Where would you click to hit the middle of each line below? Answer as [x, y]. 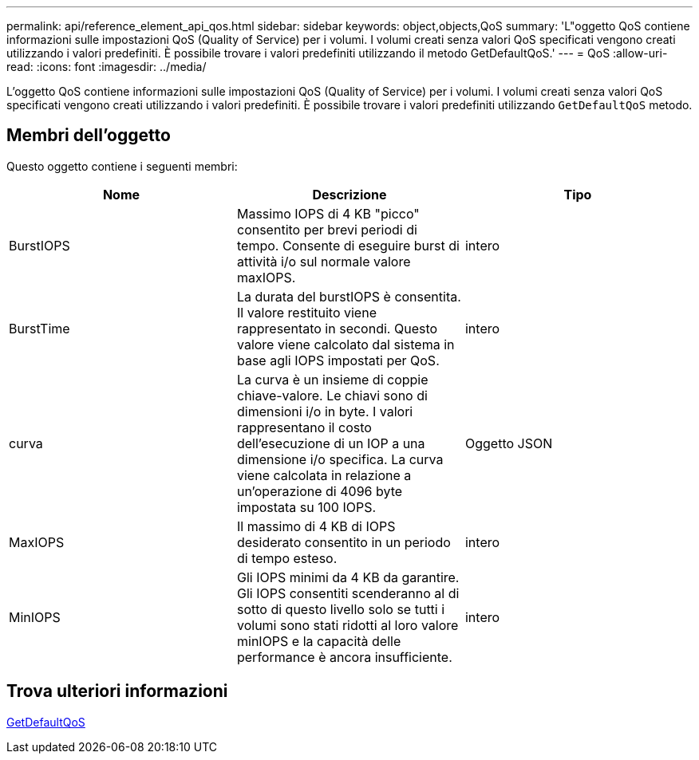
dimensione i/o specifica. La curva [340, 459]
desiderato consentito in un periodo [344, 542]
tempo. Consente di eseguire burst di [348, 245]
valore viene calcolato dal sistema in [346, 344]
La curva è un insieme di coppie [332, 379]
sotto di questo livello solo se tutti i [341, 609]
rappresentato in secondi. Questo [337, 328]
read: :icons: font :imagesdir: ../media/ [107, 67]
